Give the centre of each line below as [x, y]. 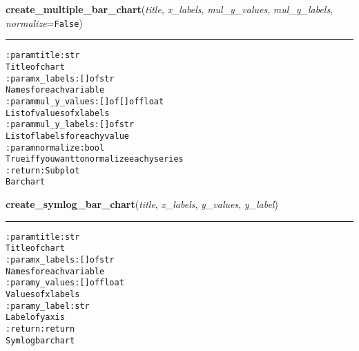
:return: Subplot [43, 170]
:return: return [40, 329]
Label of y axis [35, 317]
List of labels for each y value [68, 136]
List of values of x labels [58, 113]
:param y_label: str [48, 306]
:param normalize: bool [55, 148]
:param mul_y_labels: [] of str [70, 125]
